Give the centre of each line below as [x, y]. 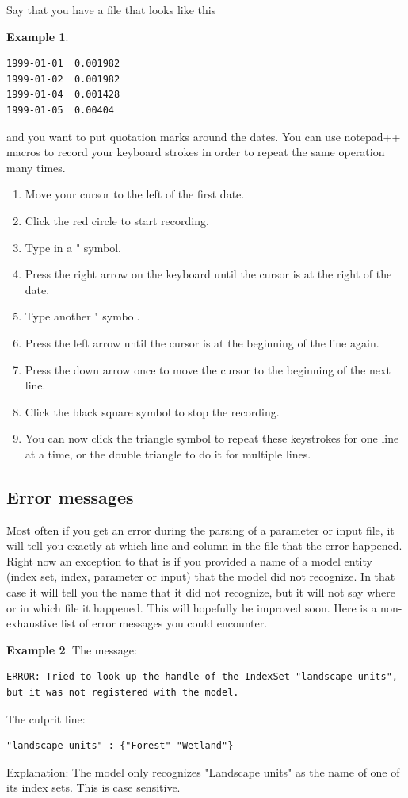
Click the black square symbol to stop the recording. [152, 411]
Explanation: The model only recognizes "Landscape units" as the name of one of [203, 771]
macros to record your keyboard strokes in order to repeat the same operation [196, 152]
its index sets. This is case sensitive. [93, 787]
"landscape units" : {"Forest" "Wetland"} [120, 746]
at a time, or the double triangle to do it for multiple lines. [168, 453]
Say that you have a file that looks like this [111, 10]
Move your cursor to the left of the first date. [135, 194]
